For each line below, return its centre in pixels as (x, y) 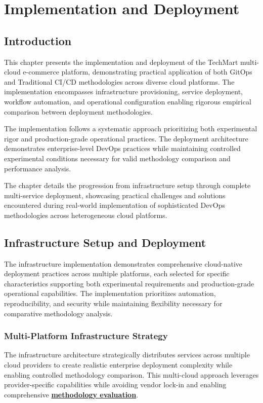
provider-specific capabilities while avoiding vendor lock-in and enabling (115, 384)
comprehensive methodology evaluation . (71, 394)
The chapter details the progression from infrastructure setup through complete (127, 185)
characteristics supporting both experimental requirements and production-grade (129, 283)
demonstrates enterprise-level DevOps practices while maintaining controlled (122, 148)
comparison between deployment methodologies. (78, 111)
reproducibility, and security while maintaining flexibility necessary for (113, 303)
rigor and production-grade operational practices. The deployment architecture (126, 138)
